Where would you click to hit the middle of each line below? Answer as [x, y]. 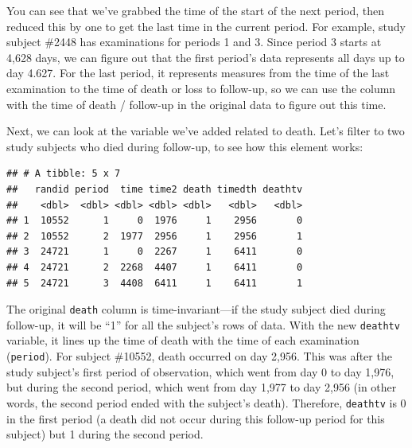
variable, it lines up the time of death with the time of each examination [183, 340]
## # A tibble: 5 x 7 [64, 174]
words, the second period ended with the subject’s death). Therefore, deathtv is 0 [206, 402]
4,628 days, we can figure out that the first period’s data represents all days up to [206, 57]
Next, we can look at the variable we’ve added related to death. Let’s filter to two [206, 131]
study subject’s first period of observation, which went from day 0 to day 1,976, [200, 371]
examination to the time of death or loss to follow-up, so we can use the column [201, 88]
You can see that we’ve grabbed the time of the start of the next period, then [196, 10]
